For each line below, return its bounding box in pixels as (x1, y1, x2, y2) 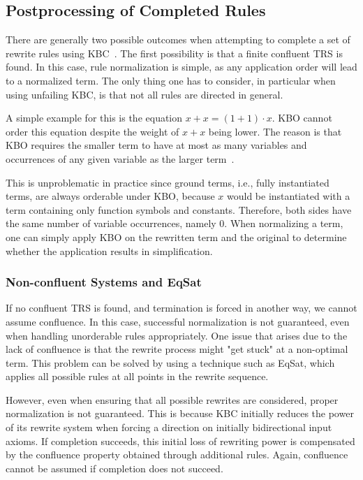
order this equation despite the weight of (6, 124, 179, 138)
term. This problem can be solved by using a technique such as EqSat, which (6, 355, 335, 370)
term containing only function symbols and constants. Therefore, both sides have (6, 202, 352, 217)
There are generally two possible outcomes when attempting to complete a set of (6, 32, 350, 47)
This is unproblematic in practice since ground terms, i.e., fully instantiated (6, 175, 329, 189)
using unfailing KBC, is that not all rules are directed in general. (6, 87, 283, 101)
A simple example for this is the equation (6, 110, 183, 125)
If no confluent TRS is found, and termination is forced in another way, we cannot (6, 300, 357, 315)
